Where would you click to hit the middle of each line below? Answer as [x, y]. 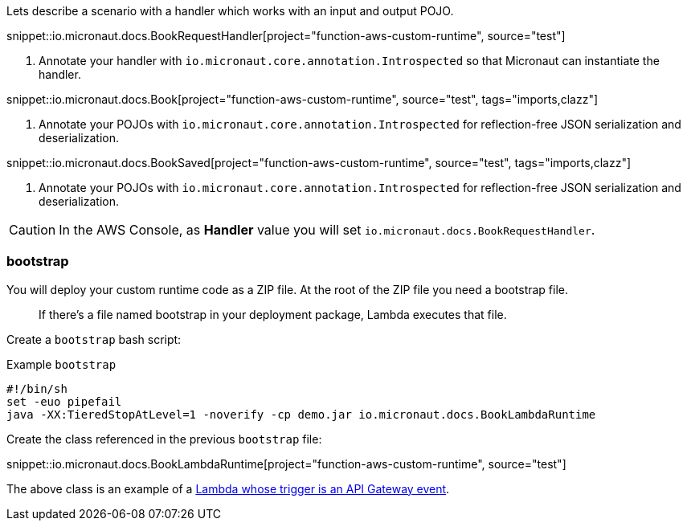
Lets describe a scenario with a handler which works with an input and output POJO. [230, 11]
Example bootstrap [61, 364]
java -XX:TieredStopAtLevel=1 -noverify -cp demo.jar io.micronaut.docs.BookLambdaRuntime [301, 414]
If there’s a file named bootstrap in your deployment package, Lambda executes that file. [273, 314]
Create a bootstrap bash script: [94, 339]
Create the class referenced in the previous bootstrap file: [164, 439]
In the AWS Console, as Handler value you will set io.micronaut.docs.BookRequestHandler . [327, 230]
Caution [33, 230]
